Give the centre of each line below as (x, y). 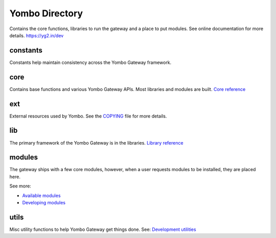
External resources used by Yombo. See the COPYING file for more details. (88, 116)
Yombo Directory (46, 13)
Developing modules (44, 203)
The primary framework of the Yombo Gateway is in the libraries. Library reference (96, 142)
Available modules (41, 195)
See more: (20, 186)
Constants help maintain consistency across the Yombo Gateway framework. (90, 62)
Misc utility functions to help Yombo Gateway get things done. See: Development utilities (103, 229)
